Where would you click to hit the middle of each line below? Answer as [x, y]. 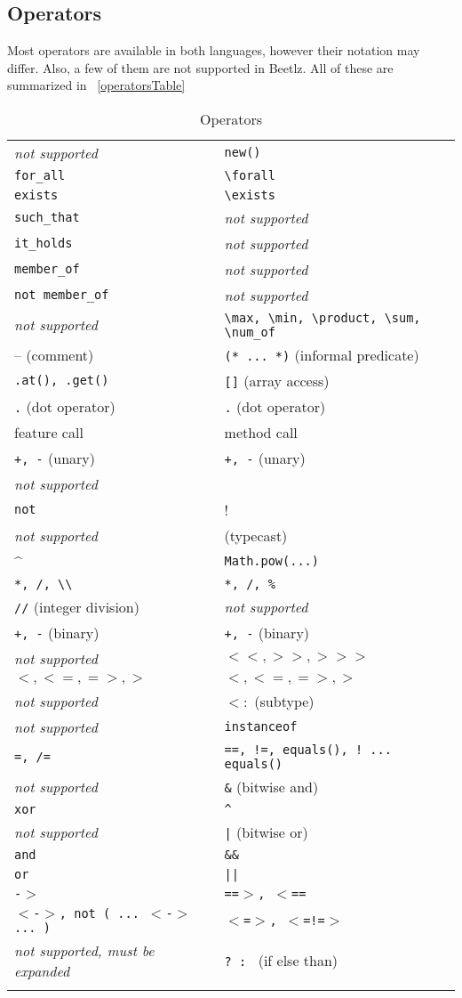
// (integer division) [77, 606]
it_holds [44, 243]
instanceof [261, 727]
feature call [49, 432]
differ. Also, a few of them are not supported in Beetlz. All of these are [200, 67]
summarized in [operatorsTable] [96, 85]
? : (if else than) [281, 961]
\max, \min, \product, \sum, [323, 317]
